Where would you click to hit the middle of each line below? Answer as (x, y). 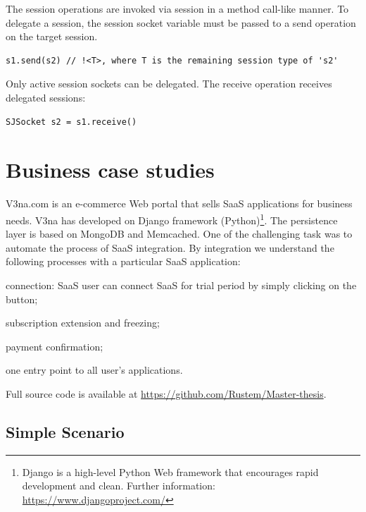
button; (22, 299)
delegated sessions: (46, 97)
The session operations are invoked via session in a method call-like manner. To (177, 8)
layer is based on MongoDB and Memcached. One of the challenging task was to (179, 234)
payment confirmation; (55, 346)
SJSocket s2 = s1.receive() (71, 122)
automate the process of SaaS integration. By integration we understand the (170, 247)
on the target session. (52, 36)
